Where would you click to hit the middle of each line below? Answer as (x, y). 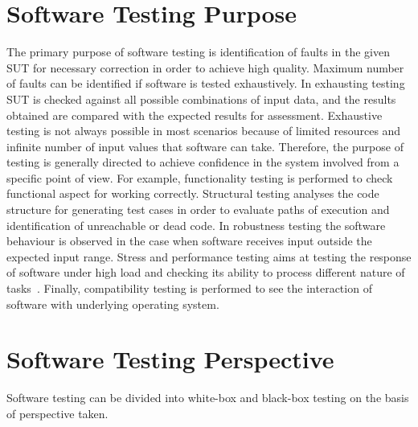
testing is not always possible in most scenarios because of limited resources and (204, 131)
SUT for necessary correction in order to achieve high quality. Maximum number (205, 67)
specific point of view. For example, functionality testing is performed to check (200, 177)
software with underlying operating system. (113, 304)
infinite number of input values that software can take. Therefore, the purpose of (205, 146)
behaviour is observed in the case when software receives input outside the (189, 241)
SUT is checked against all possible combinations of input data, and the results (201, 99)
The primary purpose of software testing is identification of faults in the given (198, 52)
